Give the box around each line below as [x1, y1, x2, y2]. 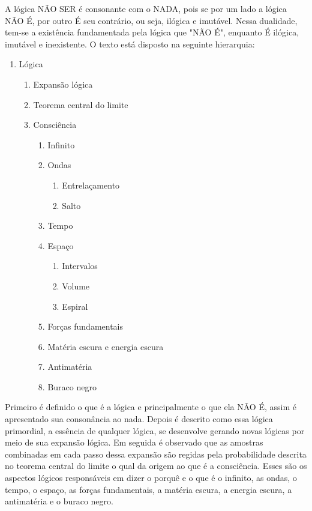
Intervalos [62, 259, 98, 272]
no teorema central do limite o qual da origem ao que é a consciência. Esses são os [5, 459, 307, 472]
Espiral [62, 300, 88, 312]
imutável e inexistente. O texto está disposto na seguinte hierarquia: [5, 37, 255, 50]
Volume [62, 279, 90, 292]
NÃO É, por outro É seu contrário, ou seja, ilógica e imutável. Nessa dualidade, [5, 14, 298, 26]
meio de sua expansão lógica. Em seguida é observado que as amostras [5, 436, 263, 449]
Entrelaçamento [62, 178, 120, 191]
